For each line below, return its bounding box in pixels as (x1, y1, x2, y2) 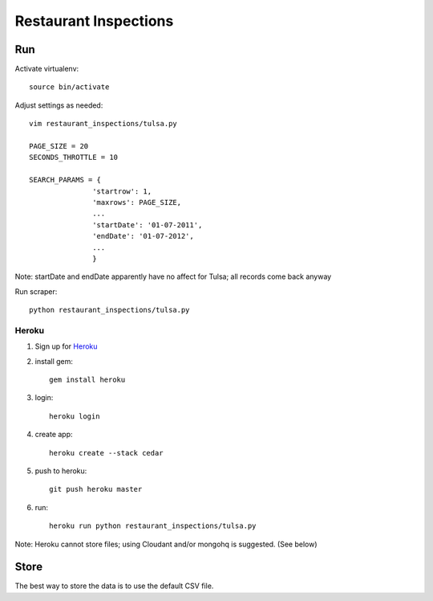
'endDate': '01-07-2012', (92, 231, 194, 241)
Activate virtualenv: (14, 64, 79, 74)
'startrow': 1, (92, 186, 152, 196)
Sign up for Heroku (34, 341, 98, 351)
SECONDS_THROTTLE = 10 (29, 153, 119, 162)
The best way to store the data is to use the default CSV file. (14, 581, 214, 591)
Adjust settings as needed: (14, 100, 103, 110)
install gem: (34, 356, 74, 366)
